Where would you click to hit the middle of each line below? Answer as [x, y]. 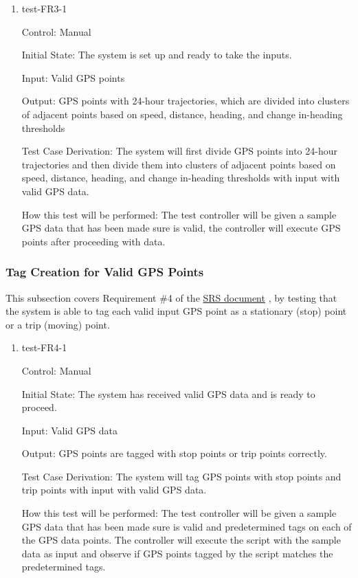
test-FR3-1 [44, 8]
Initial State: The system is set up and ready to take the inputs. [157, 55]
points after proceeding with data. [93, 241]
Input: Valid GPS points [73, 77]
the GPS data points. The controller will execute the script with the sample [181, 540]
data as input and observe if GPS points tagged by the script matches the [177, 553]
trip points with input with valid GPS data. [114, 490]
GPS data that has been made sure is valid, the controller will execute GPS [181, 228]
